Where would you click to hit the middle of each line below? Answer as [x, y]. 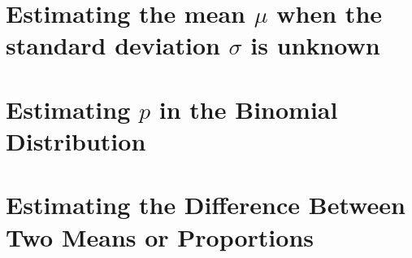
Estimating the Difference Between [206, 205]
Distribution [76, 140]
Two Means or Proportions [160, 236]
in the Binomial [248, 109]
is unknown [315, 45]
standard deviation [113, 45]
